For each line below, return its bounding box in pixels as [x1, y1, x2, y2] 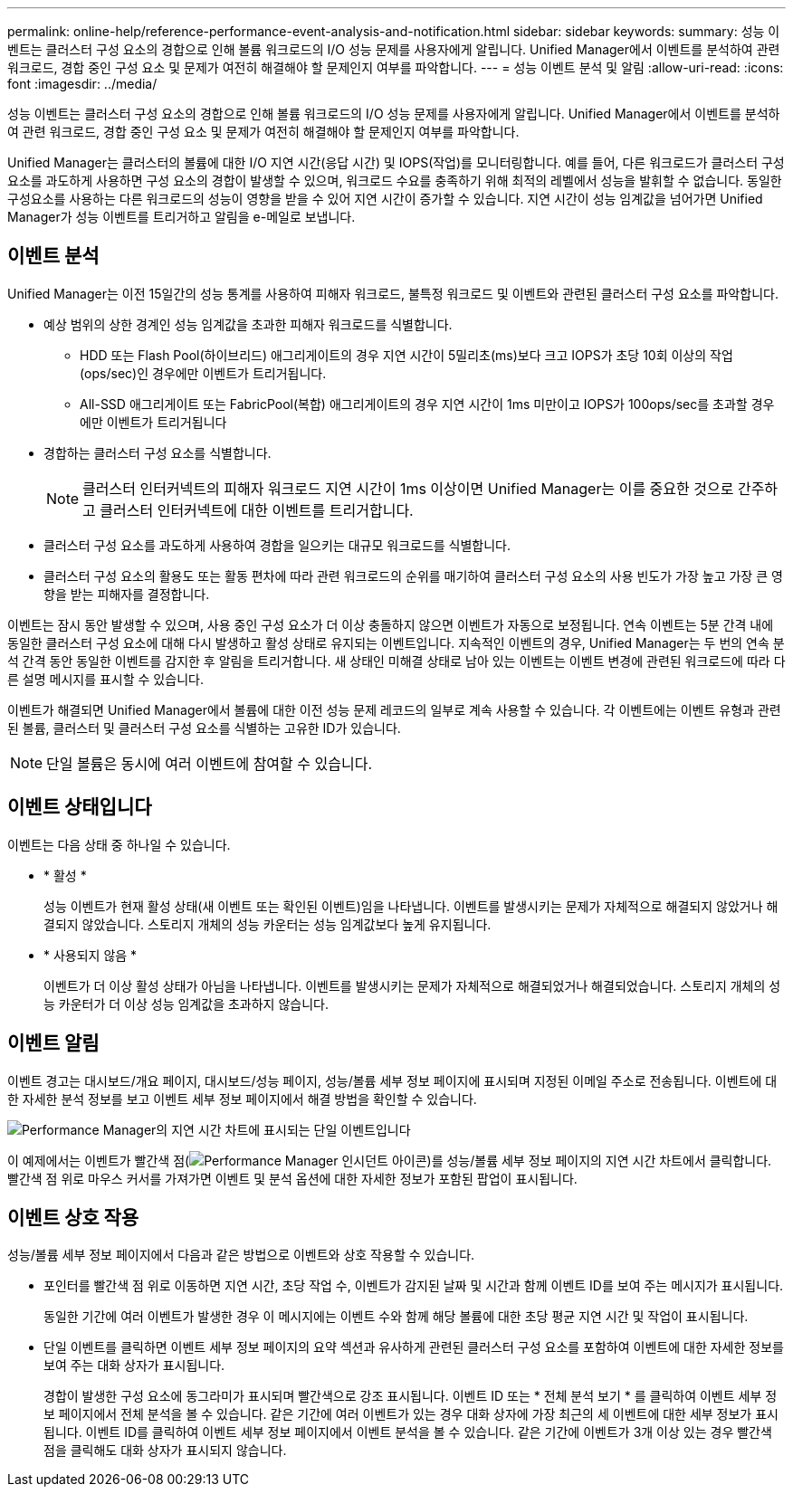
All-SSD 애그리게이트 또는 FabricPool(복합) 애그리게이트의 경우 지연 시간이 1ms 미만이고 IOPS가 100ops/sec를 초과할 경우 [80, 395, 775, 412]
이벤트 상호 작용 [7, 1205, 139, 1229]
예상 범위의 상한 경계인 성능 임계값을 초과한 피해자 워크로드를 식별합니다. [43, 316, 453, 332]
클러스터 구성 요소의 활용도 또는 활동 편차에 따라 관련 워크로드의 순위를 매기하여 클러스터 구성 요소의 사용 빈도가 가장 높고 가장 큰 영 [43, 567, 783, 584]
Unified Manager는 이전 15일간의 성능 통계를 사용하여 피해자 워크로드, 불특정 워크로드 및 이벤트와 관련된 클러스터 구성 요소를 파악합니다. [7, 285, 779, 301]
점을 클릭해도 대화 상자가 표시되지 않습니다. [43, 1442, 287, 1459]
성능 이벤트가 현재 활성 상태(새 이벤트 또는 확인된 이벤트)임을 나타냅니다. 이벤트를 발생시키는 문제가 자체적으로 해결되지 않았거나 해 [43, 898, 779, 914]
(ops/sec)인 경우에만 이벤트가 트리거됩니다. [80, 365, 327, 381]
